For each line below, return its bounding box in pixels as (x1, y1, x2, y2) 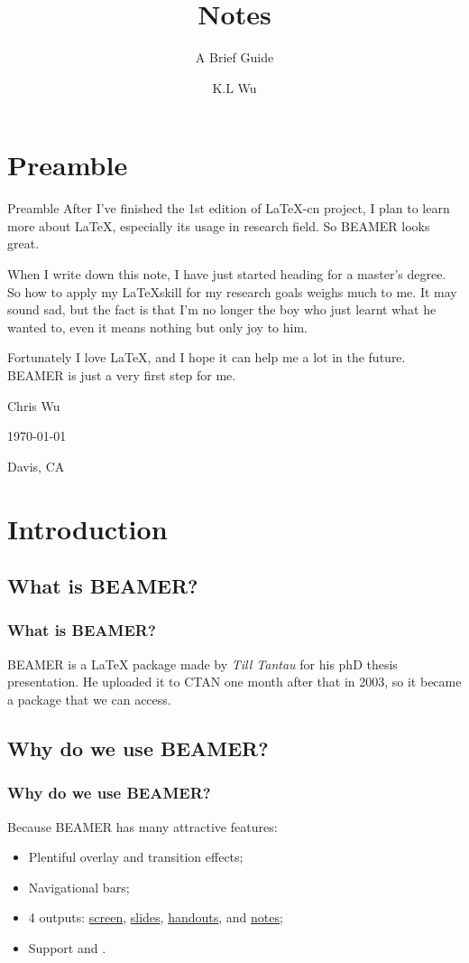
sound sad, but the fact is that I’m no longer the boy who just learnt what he (7, 300, 437, 319)
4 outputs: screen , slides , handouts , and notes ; (28, 908, 283, 927)
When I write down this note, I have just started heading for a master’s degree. (7, 265, 446, 284)
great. (7, 234, 40, 253)
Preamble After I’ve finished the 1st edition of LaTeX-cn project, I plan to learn (7, 199, 450, 218)
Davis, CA (7, 456, 65, 475)
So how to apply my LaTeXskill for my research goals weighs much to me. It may (7, 282, 457, 301)
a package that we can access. (7, 689, 171, 708)
